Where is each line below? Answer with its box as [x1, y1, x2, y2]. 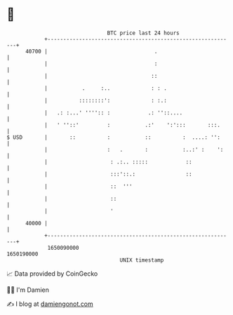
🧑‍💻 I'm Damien [6, 286, 50, 294]
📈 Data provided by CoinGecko [6, 269, 98, 278]
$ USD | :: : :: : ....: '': [6, 133, 220, 141]
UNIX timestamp [119, 256, 164, 264]
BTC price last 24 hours [107, 29, 180, 36]
